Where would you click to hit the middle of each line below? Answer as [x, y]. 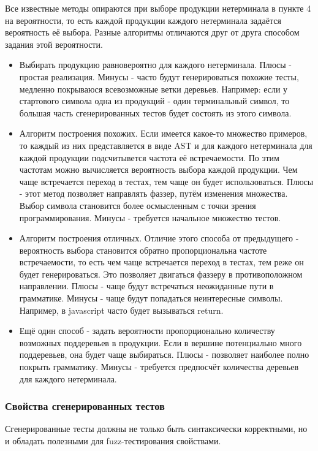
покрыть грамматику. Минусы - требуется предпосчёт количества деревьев [159, 367]
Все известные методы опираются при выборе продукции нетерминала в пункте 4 [158, 8]
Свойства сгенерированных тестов [85, 406]
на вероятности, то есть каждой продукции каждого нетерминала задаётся [143, 20]
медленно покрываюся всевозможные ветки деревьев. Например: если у [153, 89]
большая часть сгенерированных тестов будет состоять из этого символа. [155, 112]
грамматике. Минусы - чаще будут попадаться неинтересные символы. [151, 298]
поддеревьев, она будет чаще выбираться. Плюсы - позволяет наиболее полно [164, 354]
